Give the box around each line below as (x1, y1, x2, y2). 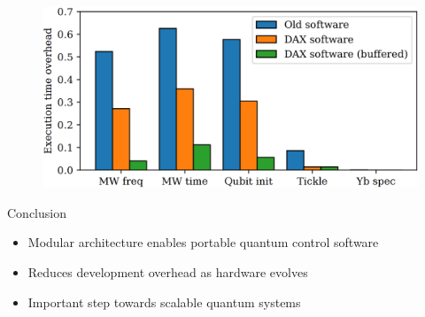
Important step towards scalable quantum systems (27, 292, 301, 311)
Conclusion (7, 203, 66, 221)
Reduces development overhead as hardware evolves (27, 262, 308, 281)
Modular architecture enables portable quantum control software (27, 233, 379, 251)
